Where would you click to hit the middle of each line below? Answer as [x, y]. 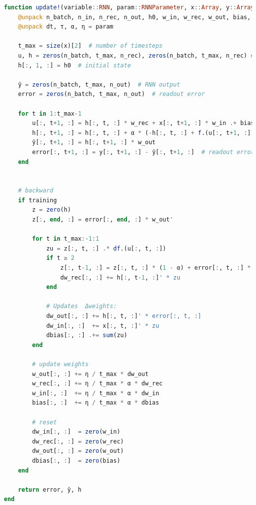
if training [37, 200]
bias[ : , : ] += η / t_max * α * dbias [96, 403]
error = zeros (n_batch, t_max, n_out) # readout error [112, 94]
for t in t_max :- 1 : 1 [66, 239]
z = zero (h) [52, 210]
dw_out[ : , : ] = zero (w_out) [78, 451]
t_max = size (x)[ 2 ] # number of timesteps [90, 46]
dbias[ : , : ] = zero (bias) [76, 460]
